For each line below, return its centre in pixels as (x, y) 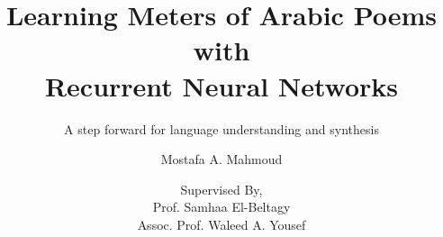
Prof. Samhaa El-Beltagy (221, 207)
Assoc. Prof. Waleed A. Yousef (221, 224)
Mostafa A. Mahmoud (221, 159)
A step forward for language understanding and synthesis (221, 128)
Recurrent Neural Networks (221, 85)
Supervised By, (221, 189)
